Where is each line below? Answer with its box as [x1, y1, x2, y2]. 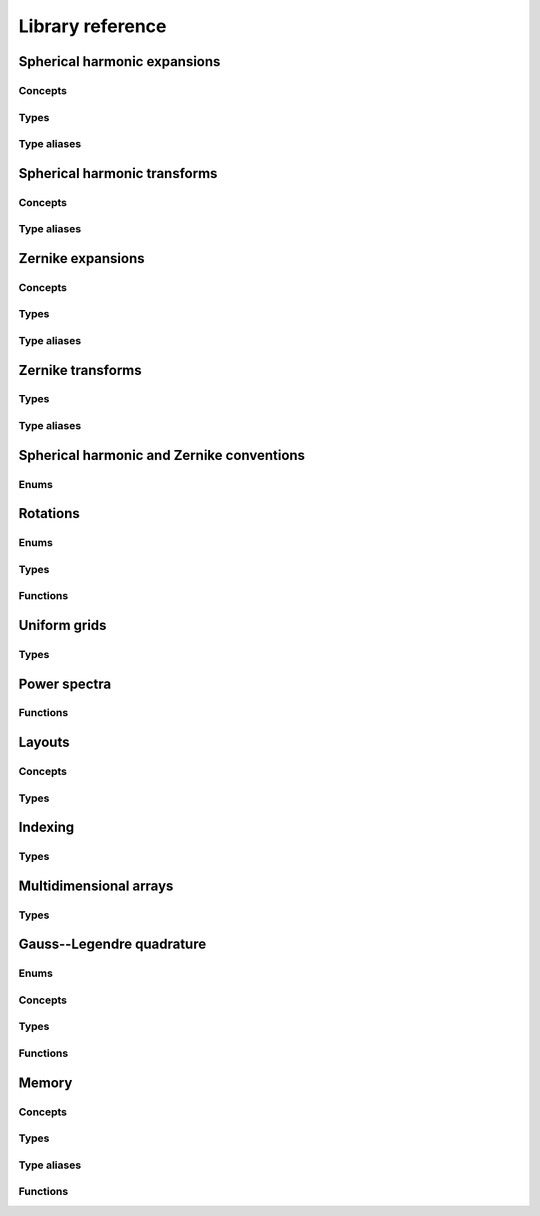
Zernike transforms [18, 361, 142, 379]
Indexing [18, 819, 75, 836]
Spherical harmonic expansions [18, 53, 221, 70]
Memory [18, 1074, 73, 1091]
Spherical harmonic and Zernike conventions [18, 446, 305, 464]
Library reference [18, 15, 167, 37]
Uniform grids [18, 616, 107, 634]
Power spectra [18, 675, 112, 692]
